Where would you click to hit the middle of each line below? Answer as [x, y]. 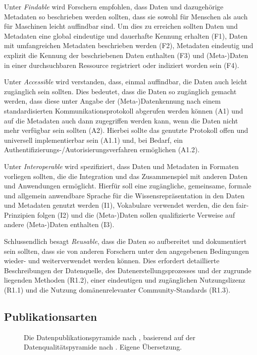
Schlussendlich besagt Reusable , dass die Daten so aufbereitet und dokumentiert [125, 241]
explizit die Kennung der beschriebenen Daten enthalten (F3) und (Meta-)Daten [126, 55]
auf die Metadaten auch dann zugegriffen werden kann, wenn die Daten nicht [121, 120]
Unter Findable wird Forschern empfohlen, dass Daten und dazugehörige [114, 6]
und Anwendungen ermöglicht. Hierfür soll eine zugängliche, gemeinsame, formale [128, 186]
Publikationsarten [51, 317]
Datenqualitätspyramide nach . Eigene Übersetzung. [103, 347]
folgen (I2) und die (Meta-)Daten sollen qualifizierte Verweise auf [136, 214]
